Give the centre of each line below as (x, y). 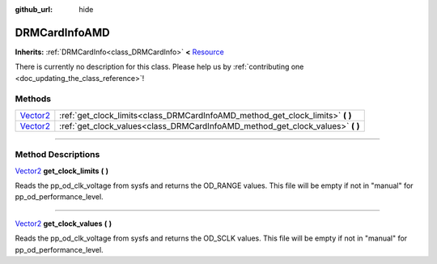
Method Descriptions (57, 155)
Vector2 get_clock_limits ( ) (62, 171)
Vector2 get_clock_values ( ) (64, 224)
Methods (33, 99)
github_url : (34, 9)
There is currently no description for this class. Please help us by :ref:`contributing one (159, 67)
